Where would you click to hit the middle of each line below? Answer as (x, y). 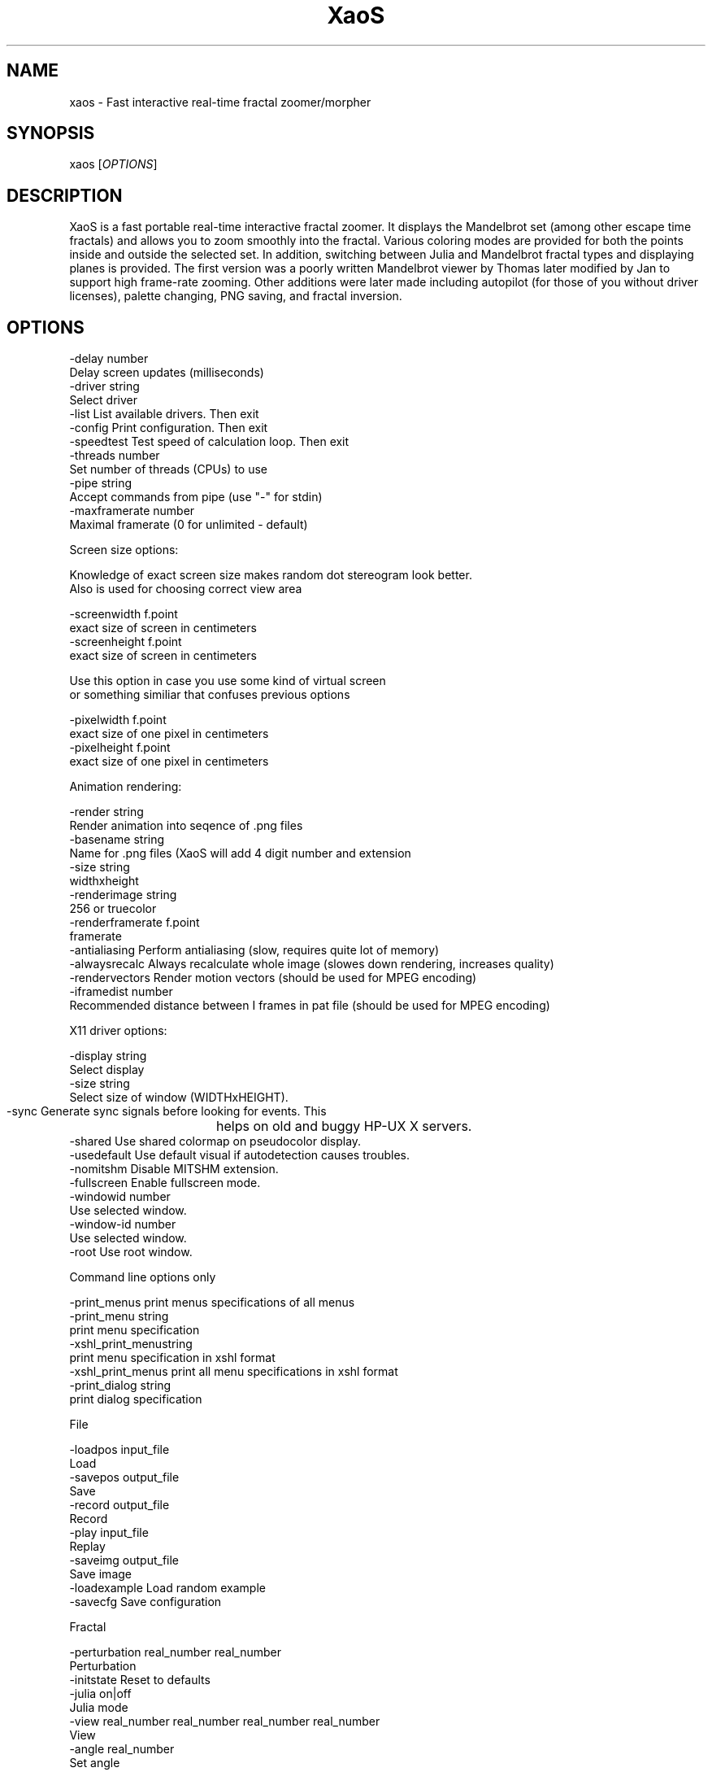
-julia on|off (100, 1694)
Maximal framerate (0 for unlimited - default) (189, 525)
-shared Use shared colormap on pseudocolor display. (215, 1141)
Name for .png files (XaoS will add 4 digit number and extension (240, 853)
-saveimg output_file (124, 1560)
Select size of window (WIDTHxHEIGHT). (179, 1098)
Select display (107, 1070)
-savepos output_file (124, 1477)
